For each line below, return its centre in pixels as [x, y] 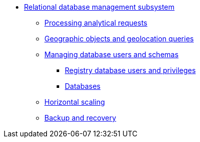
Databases [83, 86]
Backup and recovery [80, 118]
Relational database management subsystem [99, 7]
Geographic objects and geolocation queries [119, 39]
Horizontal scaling [75, 102]
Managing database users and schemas [111, 54]
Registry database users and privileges [130, 70]
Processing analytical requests [96, 23]
